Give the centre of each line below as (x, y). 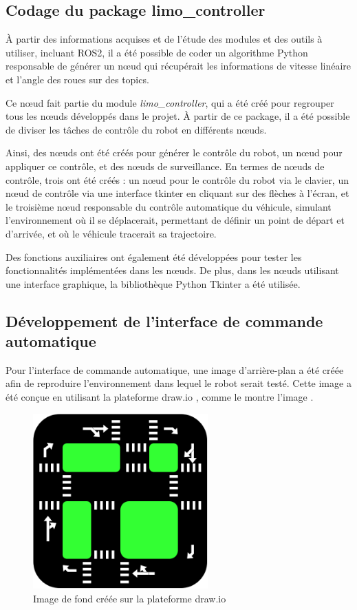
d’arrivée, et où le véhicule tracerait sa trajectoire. (111, 233)
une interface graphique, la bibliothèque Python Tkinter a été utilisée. (153, 283)
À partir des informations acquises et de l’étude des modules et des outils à (164, 39)
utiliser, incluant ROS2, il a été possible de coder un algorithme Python (157, 52)
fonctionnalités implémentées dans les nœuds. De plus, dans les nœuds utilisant (172, 270)
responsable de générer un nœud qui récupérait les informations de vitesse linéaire (178, 66)
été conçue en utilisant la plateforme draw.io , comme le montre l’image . (160, 397)
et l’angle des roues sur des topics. (77, 79)
